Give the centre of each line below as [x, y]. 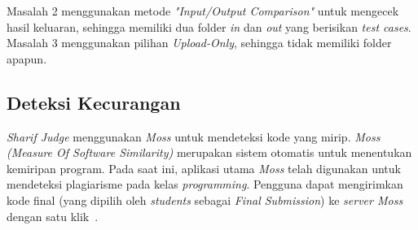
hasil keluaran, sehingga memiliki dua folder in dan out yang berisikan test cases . [209, 26]
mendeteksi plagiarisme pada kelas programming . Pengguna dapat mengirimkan [205, 184]
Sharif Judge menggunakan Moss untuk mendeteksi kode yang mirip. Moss [194, 136]
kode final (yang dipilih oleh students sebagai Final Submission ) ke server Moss [205, 200]
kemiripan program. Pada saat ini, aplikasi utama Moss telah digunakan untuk [204, 168]
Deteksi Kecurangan [94, 102]
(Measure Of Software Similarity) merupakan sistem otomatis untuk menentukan [209, 152]
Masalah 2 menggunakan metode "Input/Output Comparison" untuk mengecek [203, 11]
